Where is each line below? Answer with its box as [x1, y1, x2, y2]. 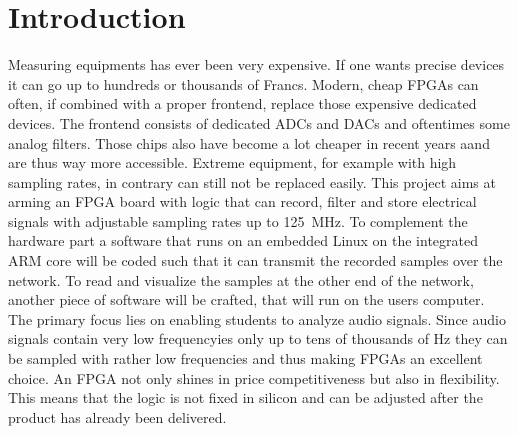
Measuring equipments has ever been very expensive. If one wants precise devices [8, 54, 505, 75]
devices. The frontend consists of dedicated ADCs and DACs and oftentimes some [8, 112, 510, 133]
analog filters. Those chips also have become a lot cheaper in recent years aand [8, 132, 490, 153]
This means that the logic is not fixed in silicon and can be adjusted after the [8, 387, 483, 408]
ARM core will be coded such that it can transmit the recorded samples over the [8, 250, 503, 271]
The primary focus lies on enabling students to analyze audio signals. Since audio [8, 308, 506, 329]
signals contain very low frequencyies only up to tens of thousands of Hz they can [8, 328, 508, 349]
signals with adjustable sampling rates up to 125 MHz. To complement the [8, 210, 468, 231]
